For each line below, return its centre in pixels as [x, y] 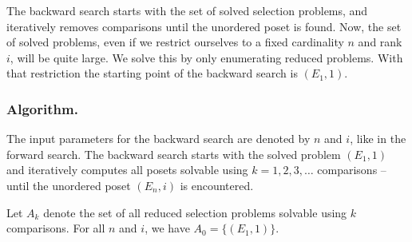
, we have [167, 228]
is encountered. [217, 185]
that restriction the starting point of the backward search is [152, 73]
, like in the [378, 139]
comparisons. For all [56, 228]
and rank [380, 42]
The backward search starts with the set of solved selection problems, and [187, 10]
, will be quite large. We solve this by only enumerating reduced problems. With [206, 57]
